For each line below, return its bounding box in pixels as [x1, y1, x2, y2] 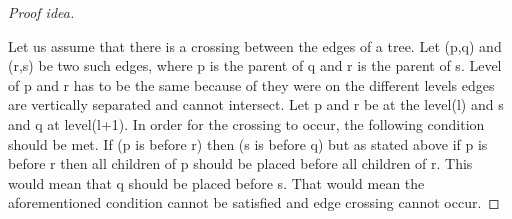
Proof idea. [8, 2, 75, 22]
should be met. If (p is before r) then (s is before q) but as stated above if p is [8, 133, 488, 154]
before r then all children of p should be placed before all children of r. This [8, 153, 473, 174]
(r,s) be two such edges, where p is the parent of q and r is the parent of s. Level [8, 55, 502, 76]
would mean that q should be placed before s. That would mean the [8, 172, 425, 193]
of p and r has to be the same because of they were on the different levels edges [8, 74, 495, 95]
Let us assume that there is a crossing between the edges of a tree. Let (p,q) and [8, 35, 502, 56]
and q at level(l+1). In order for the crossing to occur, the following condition [8, 113, 485, 134]
